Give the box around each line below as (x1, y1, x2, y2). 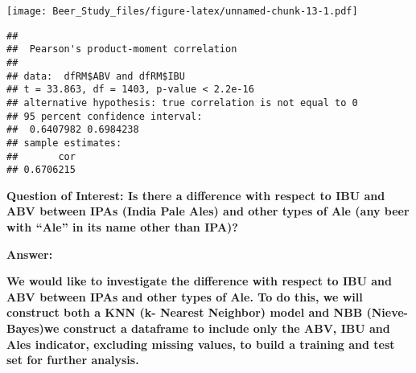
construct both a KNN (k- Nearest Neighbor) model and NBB (6, 304, 363, 321)
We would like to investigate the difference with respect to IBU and (6, 273, 392, 289)
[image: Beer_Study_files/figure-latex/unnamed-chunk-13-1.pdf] (6, 6, 358, 17)
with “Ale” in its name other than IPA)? (6, 219, 238, 236)
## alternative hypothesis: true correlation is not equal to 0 (6, 96, 358, 109)
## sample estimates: (6, 137, 122, 149)
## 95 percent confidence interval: (6, 110, 203, 122)
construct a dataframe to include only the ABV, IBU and (63, 320, 390, 337)
